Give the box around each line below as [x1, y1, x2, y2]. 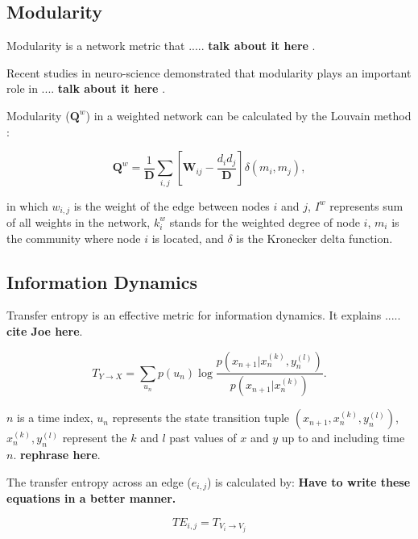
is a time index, [17, 409, 93, 426]
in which [6, 197, 48, 214]
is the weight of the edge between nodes [73, 197, 270, 214]
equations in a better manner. [6, 490, 176, 507]
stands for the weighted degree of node [169, 213, 360, 230]
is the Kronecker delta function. [236, 229, 393, 246]
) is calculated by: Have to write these [206, 473, 411, 490]
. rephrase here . [13, 446, 101, 463]
